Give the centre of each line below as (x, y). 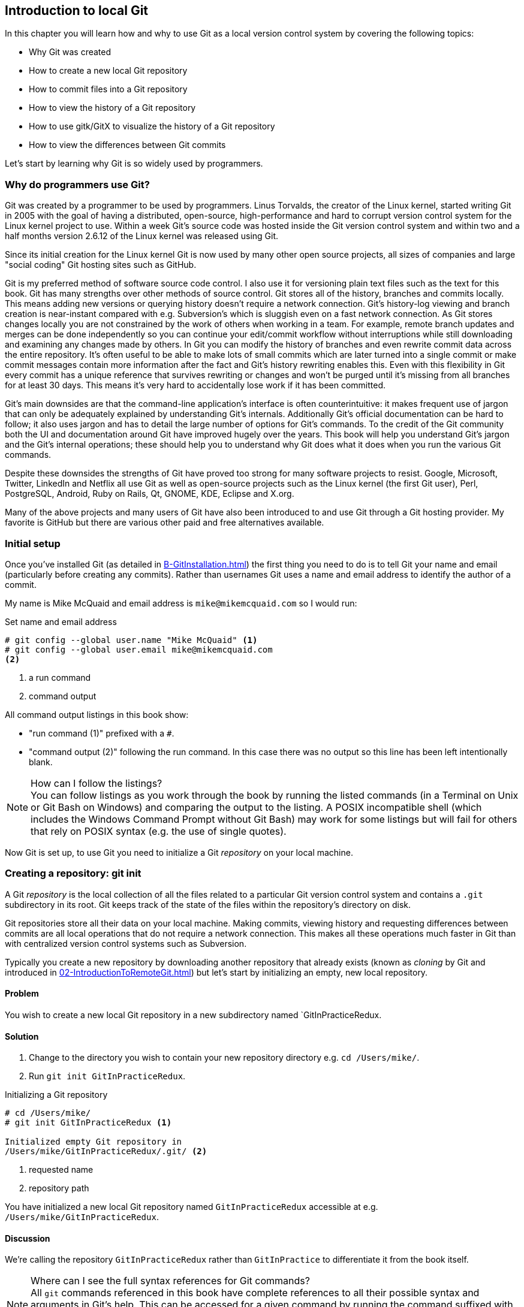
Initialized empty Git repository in (94, 1142)
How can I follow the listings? (97, 783)
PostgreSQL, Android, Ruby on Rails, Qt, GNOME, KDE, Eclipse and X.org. (150, 494)
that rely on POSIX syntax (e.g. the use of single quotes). (159, 831)
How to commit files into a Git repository (108, 89)
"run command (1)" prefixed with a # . (102, 733)
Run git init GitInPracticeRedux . (107, 1076)
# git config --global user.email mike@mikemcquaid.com (139, 649)
